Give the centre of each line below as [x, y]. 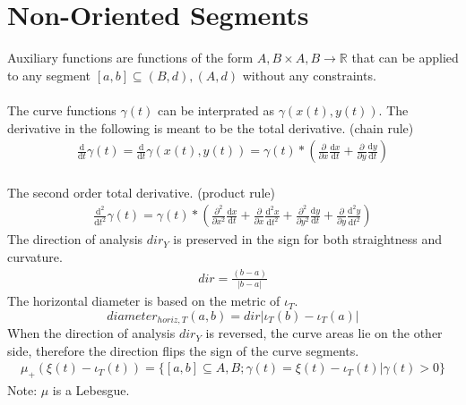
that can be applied [405, 58]
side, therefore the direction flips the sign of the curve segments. [183, 350]
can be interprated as [216, 110]
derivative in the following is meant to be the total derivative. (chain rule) [211, 127]
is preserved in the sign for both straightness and [308, 239]
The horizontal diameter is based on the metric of [144, 301]
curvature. [35, 256]
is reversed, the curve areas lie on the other [324, 333]
